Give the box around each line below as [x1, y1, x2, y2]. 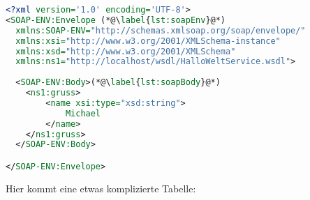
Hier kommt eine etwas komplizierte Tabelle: [6, 180, 196, 195]
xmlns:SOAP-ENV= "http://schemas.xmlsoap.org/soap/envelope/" [15, 25, 306, 36]
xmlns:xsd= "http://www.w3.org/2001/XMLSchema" [15, 46, 236, 56]
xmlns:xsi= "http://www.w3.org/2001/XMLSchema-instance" [15, 36, 281, 46]
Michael [65, 108, 101, 118]
